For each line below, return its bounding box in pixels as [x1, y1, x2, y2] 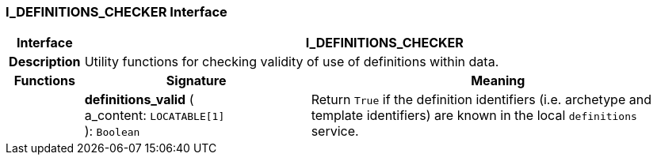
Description [9, 54, 81, 70]
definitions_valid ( [84, 92, 194, 108]
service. [311, 123, 359, 140]
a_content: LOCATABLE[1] [84, 107, 225, 124]
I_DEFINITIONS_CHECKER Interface [6, 4, 227, 20]
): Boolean [84, 123, 140, 140]
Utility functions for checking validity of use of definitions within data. [84, 54, 499, 70]
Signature [166, 73, 227, 89]
